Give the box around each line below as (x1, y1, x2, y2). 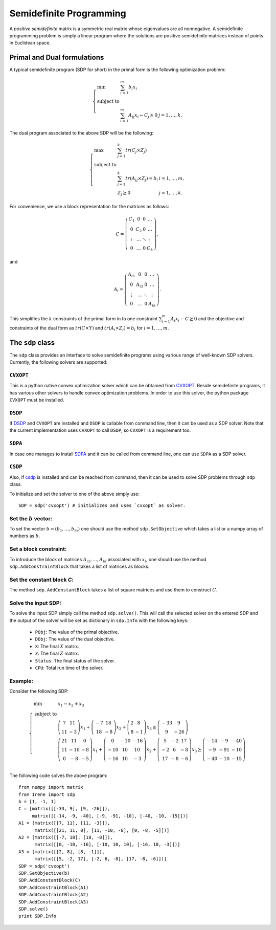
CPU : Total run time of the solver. (35, 665, 104, 671)
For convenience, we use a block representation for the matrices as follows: (9, 203, 169, 209)
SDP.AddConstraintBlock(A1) (18, 884, 89, 890)
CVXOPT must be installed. (9, 396, 64, 403)
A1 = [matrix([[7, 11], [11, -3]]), (18, 820, 110, 826)
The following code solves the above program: (9, 772, 107, 779)
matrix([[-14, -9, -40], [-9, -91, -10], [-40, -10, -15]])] (32, 813, 189, 818)
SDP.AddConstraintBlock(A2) (18, 892, 89, 898)
